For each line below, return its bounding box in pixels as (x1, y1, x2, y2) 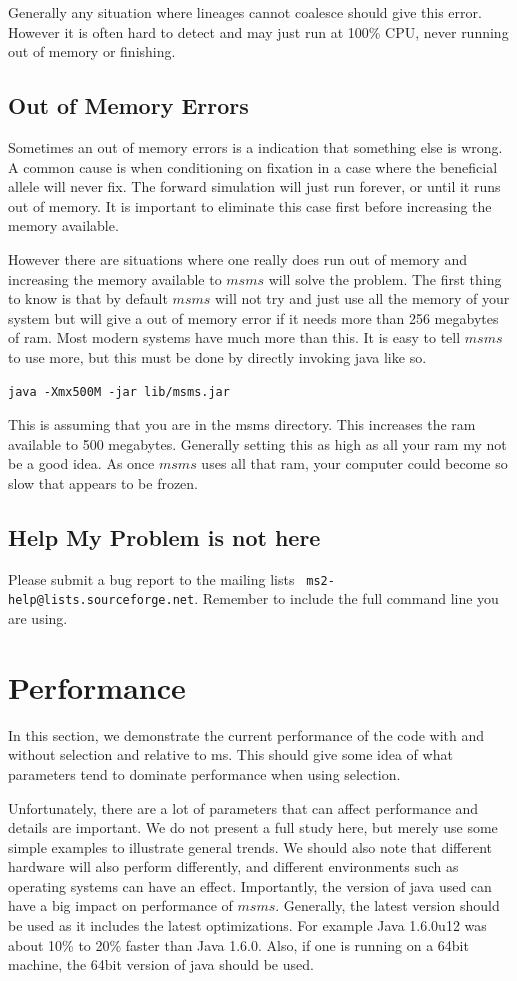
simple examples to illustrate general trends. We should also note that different (8, 836, 492, 857)
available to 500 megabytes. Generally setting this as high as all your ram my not (8, 433, 507, 454)
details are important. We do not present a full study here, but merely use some (8, 817, 498, 838)
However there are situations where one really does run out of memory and (8, 248, 467, 269)
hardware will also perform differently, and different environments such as (8, 856, 459, 877)
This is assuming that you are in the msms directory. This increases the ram (8, 414, 476, 435)
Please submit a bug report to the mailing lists (8, 568, 295, 589)
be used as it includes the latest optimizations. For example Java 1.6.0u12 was (8, 915, 487, 936)
